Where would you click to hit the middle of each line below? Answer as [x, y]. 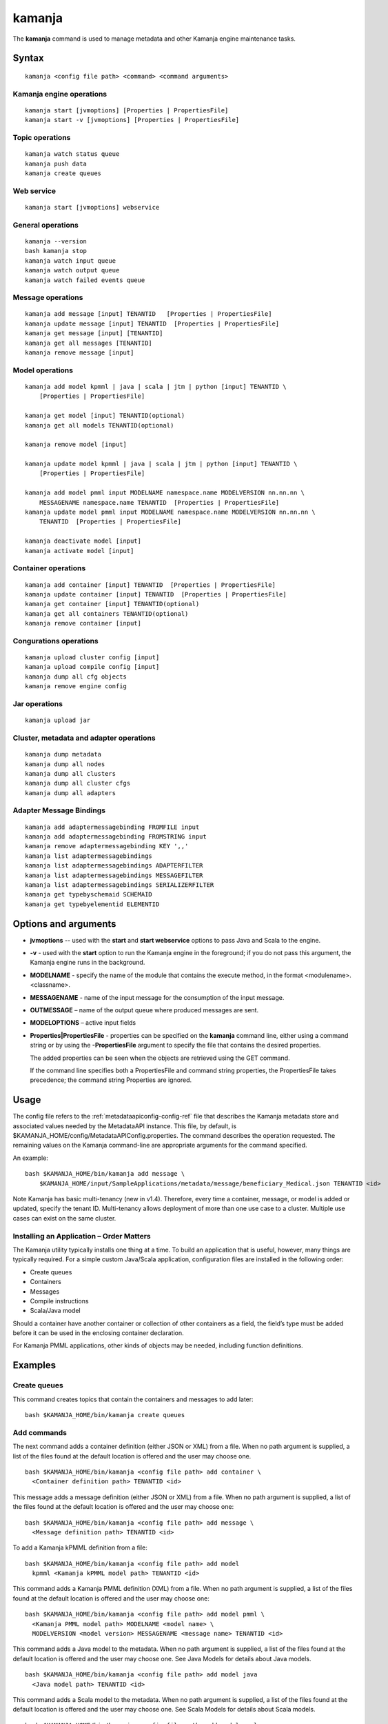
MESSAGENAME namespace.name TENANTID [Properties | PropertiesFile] [159, 502]
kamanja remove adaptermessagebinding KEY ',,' [107, 846]
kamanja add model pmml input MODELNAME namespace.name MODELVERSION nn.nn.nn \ [165, 493]
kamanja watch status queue [72, 154]
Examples [34, 1365]
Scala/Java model [55, 1311]
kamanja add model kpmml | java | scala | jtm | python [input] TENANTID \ [156, 387]
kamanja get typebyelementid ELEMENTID [92, 904]
